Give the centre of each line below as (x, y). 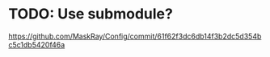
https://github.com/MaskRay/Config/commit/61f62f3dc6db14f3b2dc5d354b (135, 36)
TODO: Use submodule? (91, 14)
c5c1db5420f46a (37, 44)
